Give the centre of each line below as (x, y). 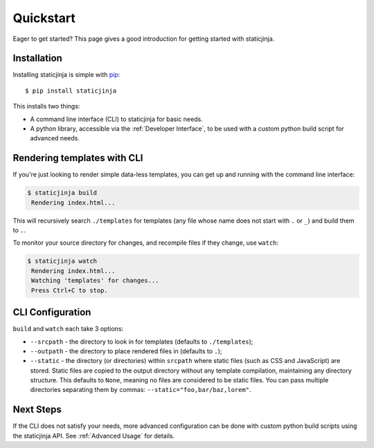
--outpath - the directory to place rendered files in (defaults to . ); (126, 351)
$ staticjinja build (62, 193)
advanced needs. (55, 138)
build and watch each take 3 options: (68, 329)
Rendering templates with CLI (78, 158)
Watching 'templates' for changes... (95, 281)
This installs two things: (46, 106)
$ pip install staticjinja (71, 91)
